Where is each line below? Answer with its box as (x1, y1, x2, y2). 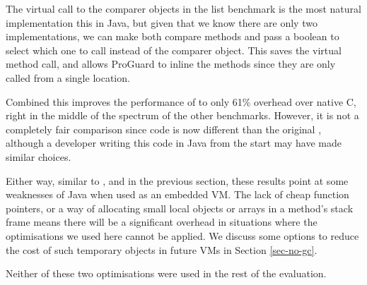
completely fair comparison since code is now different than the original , (6, 121, 322, 136)
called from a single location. (6, 70, 130, 85)
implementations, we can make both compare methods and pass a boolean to (6, 29, 339, 44)
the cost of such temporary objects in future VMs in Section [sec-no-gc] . (6, 242, 318, 257)
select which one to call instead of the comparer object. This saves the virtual (6, 42, 342, 57)
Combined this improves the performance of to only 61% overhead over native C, (6, 94, 356, 109)
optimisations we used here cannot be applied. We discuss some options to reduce (6, 228, 359, 243)
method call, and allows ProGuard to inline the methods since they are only (6, 56, 336, 71)
